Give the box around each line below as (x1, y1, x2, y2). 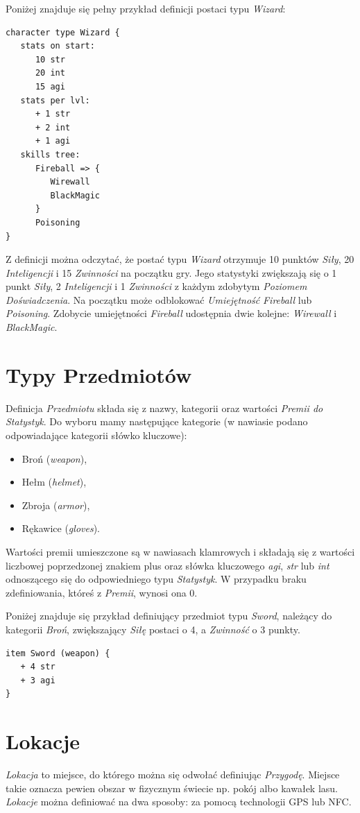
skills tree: (20, 149, 80, 160)
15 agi (35, 81, 65, 92)
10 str (35, 54, 65, 65)
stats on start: (20, 41, 95, 51)
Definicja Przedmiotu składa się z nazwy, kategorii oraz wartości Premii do (6, 400, 323, 415)
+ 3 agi (20, 675, 55, 685)
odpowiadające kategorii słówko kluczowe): (6, 427, 187, 442)
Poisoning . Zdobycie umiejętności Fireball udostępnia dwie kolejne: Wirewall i (6, 306, 337, 320)
